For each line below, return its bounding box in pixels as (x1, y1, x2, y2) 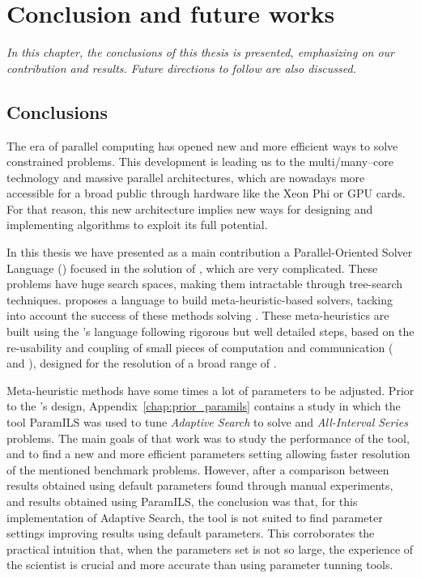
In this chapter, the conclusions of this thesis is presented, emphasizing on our (6, 44, 394, 61)
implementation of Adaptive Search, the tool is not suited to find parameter (6, 508, 383, 525)
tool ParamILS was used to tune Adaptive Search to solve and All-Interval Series (6, 414, 408, 431)
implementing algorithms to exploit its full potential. (6, 216, 268, 233)
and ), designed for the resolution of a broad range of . (6, 355, 277, 372)
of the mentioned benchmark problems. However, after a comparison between (6, 461, 389, 478)
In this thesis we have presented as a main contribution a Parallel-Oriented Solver (6, 244, 413, 261)
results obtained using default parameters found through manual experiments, (6, 477, 393, 494)
